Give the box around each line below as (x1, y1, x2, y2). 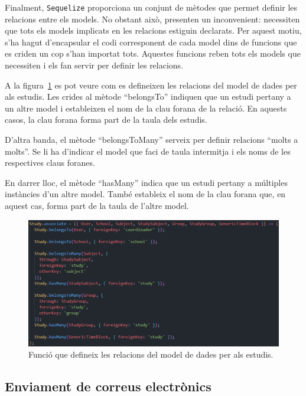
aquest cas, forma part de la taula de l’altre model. (5, 199, 189, 211)
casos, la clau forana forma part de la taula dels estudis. (5, 113, 207, 126)
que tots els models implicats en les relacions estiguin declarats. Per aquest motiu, (5, 24, 302, 37)
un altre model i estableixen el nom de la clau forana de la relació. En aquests (5, 102, 287, 114)
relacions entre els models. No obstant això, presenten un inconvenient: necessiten (5, 12, 300, 25)
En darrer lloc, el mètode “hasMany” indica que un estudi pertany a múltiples (5, 176, 288, 188)
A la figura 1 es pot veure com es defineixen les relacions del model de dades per (5, 78, 297, 91)
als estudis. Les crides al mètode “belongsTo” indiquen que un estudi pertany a (5, 90, 291, 103)
